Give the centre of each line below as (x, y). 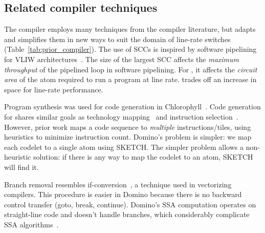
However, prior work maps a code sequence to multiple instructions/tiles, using (128, 127)
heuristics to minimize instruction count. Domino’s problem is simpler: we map (128, 137)
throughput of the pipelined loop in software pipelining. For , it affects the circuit (131, 69)
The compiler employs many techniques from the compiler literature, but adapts (130, 29)
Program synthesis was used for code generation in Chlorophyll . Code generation (132, 106)
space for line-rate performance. (54, 89)
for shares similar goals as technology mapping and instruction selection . (121, 116)
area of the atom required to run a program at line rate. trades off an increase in (130, 79)
